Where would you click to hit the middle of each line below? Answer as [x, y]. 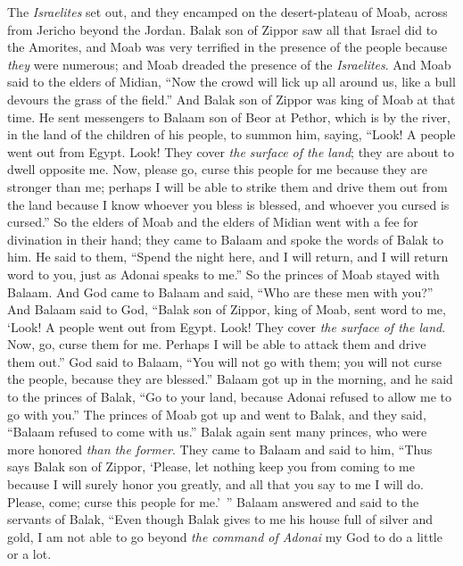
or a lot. [29, 554]
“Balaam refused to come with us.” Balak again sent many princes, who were [217, 432]
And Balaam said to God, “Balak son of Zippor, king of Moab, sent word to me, [227, 309]
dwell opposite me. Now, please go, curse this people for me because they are [217, 169]
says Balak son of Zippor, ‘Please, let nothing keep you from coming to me [211, 466]
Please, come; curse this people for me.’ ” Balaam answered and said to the [213, 501]
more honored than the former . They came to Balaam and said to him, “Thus [220, 449]
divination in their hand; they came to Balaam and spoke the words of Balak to [226, 239]
